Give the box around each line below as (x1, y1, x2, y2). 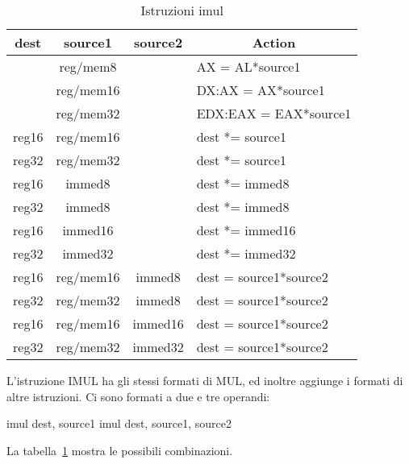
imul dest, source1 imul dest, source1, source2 (6, 415, 232, 432)
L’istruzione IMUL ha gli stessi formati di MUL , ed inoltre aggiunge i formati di (6, 372, 403, 388)
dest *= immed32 (196, 244, 296, 263)
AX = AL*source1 (196, 57, 301, 76)
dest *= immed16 (196, 221, 296, 239)
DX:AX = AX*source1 (196, 81, 325, 99)
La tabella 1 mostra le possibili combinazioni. (6, 441, 233, 458)
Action (252, 33, 296, 52)
